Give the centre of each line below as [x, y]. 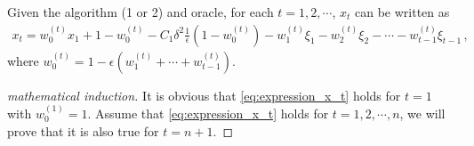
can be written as [402, 12]
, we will [422, 114]
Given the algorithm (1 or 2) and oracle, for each [141, 12]
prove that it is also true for [83, 130]
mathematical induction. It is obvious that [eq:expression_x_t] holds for [204, 95]
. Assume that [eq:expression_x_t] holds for [208, 114]
